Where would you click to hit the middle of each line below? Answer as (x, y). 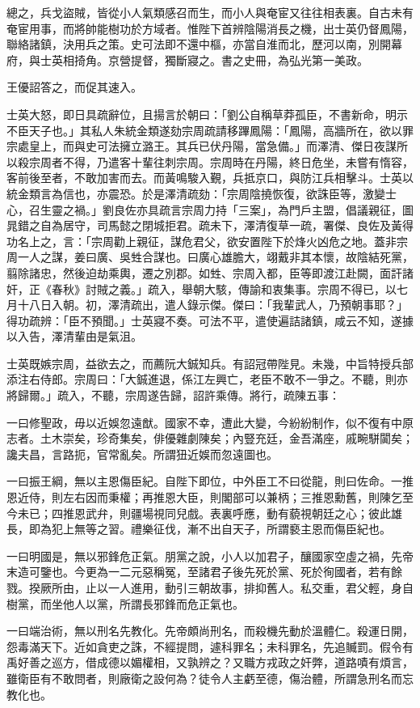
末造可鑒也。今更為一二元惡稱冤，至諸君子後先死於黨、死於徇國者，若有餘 (204, 572)
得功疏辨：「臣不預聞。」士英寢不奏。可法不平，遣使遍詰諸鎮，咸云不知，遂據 (210, 320)
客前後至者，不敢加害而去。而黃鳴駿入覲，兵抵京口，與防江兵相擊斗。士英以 (210, 178)
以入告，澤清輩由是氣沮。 (74, 336)
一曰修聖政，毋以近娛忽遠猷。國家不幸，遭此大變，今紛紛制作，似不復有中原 (210, 422)
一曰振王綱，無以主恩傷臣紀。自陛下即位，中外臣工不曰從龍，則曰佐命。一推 (210, 481)
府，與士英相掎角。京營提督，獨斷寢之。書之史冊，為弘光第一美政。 (187, 59)
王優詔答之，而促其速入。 (74, 87)
